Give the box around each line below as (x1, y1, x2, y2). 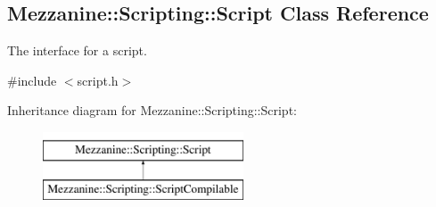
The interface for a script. (7, 41, 147, 60)
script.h (77, 70, 119, 89)
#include (7, 70, 57, 89)
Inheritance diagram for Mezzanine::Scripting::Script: (7, 101, 297, 120)
